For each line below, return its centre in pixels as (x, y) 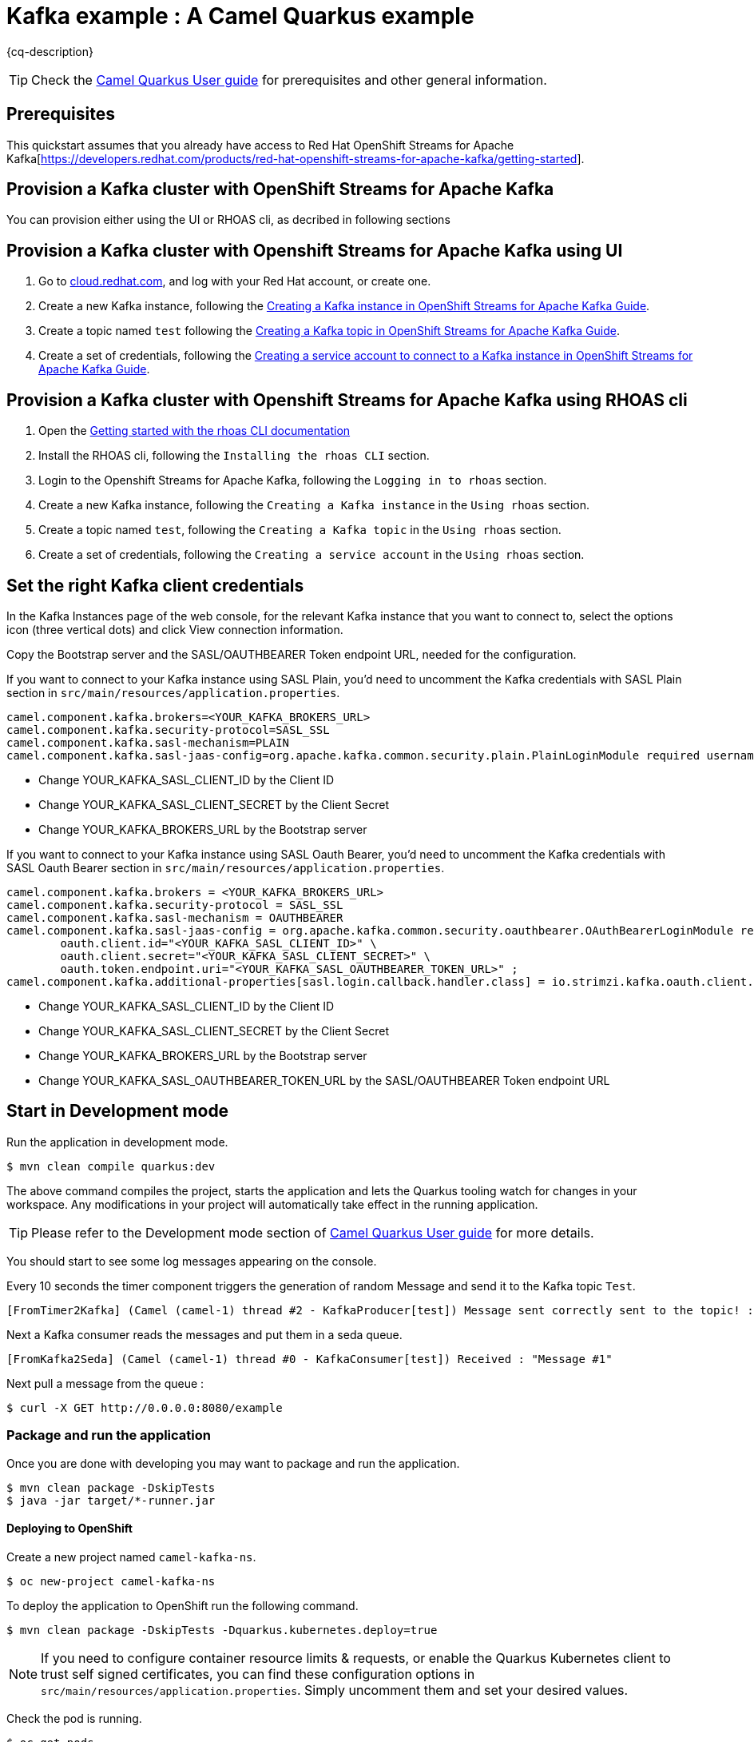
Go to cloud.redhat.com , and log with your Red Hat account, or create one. (235, 281)
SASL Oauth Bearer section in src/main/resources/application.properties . (226, 867)
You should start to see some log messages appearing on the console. (192, 1261)
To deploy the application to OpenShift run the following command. (183, 1605)
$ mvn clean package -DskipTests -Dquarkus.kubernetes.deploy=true (222, 1630)
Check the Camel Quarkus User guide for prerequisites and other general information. (289, 80)
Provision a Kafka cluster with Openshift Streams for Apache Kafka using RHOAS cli (347, 400)
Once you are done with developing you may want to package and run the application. (233, 1463)
